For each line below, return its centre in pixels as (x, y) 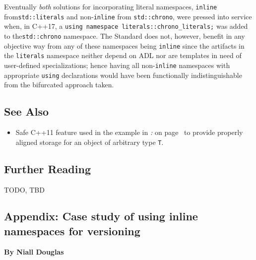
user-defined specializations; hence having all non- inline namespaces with (117, 65)
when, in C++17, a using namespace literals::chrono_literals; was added (126, 26)
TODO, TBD (24, 189)
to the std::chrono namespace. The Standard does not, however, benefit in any (125, 35)
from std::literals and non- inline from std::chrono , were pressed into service (128, 16)
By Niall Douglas (34, 251)
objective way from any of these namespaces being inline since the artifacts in (124, 45)
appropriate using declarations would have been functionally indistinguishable (123, 75)
